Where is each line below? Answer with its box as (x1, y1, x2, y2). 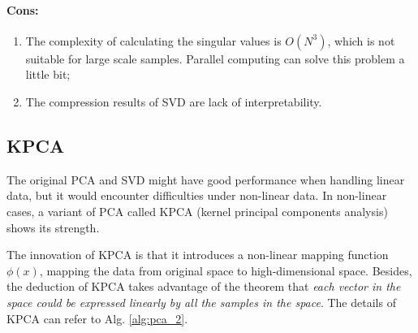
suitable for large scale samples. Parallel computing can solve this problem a (25, 50, 405, 67)
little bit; (25, 66, 71, 83)
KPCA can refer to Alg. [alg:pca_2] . (6, 309, 188, 327)
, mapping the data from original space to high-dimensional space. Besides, (39, 262, 412, 279)
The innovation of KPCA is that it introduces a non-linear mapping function (6, 246, 389, 263)
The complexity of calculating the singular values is (25, 32, 282, 49)
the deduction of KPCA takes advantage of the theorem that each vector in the (6, 278, 401, 295)
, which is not (327, 32, 395, 49)
